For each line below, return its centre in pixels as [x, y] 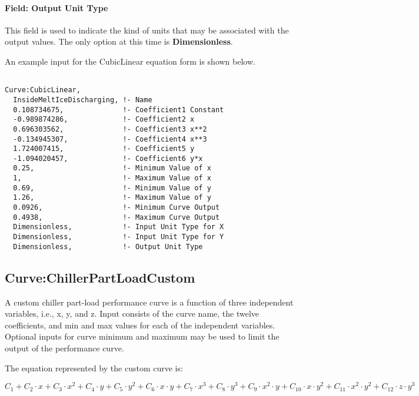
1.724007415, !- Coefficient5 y [104, 149]
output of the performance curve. [64, 348]
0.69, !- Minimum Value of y [112, 188]
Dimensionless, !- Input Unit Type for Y [119, 237]
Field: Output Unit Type [56, 7]
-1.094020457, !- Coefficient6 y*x [108, 158]
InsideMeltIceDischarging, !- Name [83, 100]
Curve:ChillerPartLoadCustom [100, 277]
